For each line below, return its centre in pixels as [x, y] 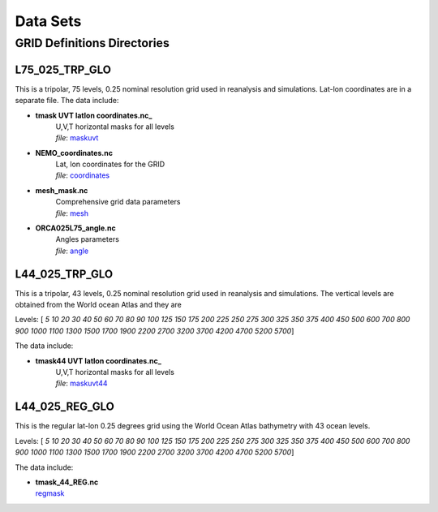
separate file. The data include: [67, 101]
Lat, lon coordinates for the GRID [110, 164]
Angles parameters [87, 239]
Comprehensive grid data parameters [118, 202]
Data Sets [48, 21]
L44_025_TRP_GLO [64, 274]
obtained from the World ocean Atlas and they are [99, 305]
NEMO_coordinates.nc [74, 153]
